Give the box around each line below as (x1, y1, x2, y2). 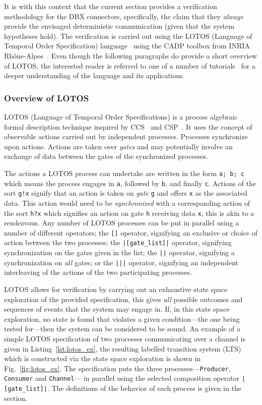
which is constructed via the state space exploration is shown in (4, 353, 201, 364)
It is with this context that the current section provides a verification (4, 1, 217, 11)
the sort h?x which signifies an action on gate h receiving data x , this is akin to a (4, 207, 254, 218)
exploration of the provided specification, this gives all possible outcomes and (4, 294, 243, 304)
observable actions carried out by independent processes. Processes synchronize (4, 131, 248, 142)
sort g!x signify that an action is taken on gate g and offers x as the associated (4, 188, 247, 198)
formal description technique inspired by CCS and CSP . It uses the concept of (4, 121, 252, 132)
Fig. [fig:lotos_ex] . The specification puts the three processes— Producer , (4, 363, 231, 373)
